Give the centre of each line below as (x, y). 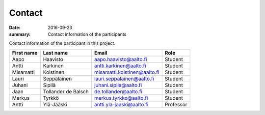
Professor (176, 104)
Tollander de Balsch (66, 91)
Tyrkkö (51, 98)
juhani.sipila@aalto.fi (118, 85)
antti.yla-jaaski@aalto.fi (121, 104)
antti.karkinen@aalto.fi (120, 65)
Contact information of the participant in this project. (62, 43)
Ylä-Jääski (55, 104)
